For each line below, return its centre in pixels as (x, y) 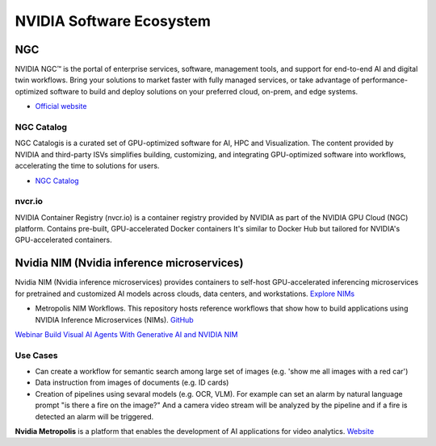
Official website (61, 106)
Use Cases (36, 355)
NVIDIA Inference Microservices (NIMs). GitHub (114, 319)
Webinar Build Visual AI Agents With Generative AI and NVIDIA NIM (126, 334)
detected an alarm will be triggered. (94, 416)
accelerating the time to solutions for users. (87, 166)
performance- (384, 80)
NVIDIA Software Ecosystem (113, 21)
